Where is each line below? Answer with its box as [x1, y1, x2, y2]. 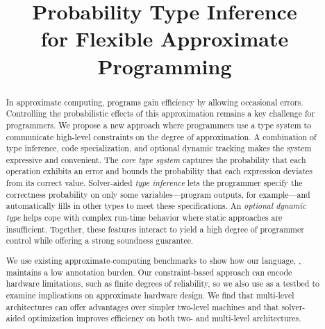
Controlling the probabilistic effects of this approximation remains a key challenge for [6, 108, 315, 119]
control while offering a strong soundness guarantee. [6, 235, 194, 246]
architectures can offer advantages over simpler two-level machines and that [6, 301, 279, 312]
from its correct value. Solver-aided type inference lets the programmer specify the [6, 177, 303, 189]
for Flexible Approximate [40, 24, 289, 53]
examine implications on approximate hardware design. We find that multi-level [6, 289, 294, 301]
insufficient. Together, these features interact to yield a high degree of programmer [6, 223, 304, 235]
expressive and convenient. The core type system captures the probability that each [6, 153, 306, 165]
